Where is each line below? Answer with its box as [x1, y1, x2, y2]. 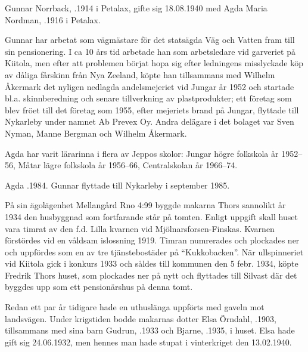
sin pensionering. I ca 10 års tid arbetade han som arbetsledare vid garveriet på [5, 45, 295, 57]
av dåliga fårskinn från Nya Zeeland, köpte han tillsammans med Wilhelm [5, 68, 275, 81]
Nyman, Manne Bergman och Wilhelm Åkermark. [5, 126, 187, 139]
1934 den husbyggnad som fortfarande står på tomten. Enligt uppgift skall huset [5, 210, 298, 223]
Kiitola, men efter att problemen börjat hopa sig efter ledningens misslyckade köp [5, 57, 303, 69]
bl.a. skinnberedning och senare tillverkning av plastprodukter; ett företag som [5, 92, 292, 104]
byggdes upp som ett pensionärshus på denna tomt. [5, 280, 193, 293]
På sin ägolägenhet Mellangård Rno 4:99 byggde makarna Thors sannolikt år [5, 199, 286, 211]
